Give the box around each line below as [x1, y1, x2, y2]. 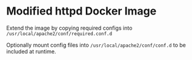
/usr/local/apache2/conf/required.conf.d [6, 30, 113, 37]
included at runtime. [6, 47, 56, 55]
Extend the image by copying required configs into [6, 24, 133, 32]
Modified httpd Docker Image [6, 4, 157, 18]
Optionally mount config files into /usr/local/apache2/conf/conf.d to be [6, 41, 187, 48]
